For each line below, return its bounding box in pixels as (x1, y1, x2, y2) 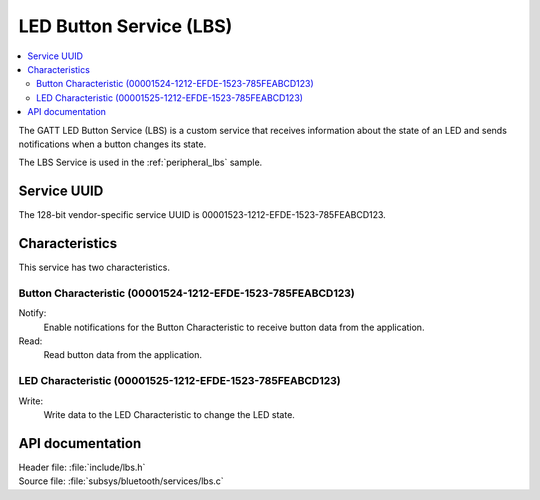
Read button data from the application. (43, 349, 203, 361)
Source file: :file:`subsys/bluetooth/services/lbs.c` (18, 475, 224, 487)
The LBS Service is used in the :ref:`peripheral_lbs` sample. (18, 156, 263, 169)
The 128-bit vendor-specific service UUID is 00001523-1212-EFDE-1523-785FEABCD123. (18, 209, 387, 221)
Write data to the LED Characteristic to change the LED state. (43, 408, 295, 420)
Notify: (18, 307, 47, 319)
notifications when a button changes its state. (18, 138, 207, 150)
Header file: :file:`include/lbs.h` (18, 461, 146, 473)
